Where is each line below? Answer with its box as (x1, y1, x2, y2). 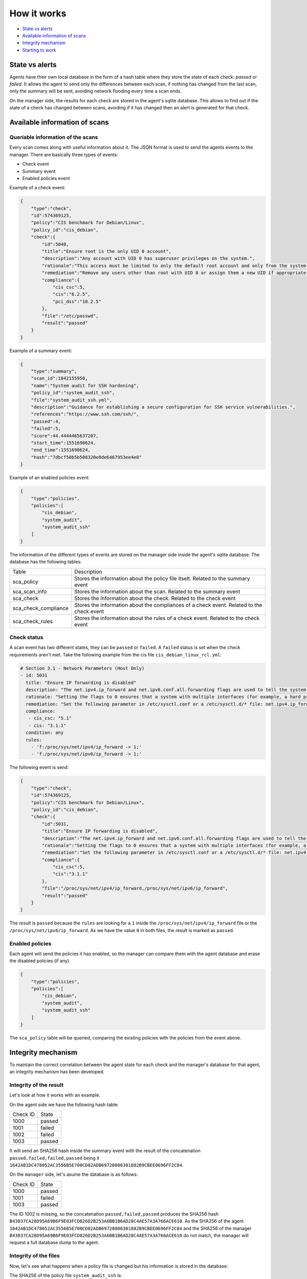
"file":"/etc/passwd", (41, 313, 99, 319)
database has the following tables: (9, 559, 82, 565)
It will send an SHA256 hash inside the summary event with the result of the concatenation (9, 1148, 201, 1154)
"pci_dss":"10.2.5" (52, 298, 102, 304)
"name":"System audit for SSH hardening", (31, 383, 139, 388)
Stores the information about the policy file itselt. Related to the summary (74, 575, 250, 582)
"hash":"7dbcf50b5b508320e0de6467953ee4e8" (31, 454, 142, 460)
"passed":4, (31, 418, 61, 424)
